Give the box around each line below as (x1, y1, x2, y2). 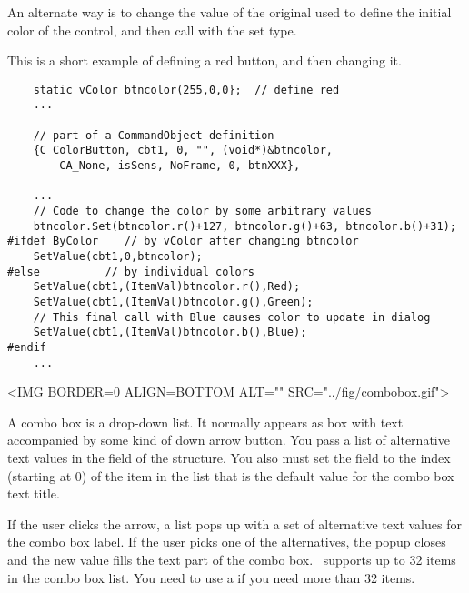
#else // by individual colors (7, 265, 255, 278)
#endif (7, 340, 46, 354)
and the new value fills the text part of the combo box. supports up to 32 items (7, 550, 456, 568)
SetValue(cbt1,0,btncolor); (33, 250, 203, 263)
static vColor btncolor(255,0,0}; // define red (33, 83, 340, 96)
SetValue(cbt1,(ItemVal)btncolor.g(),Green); (33, 295, 314, 308)
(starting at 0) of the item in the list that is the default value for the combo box (7, 466, 454, 485)
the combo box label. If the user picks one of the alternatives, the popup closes (7, 532, 446, 551)
